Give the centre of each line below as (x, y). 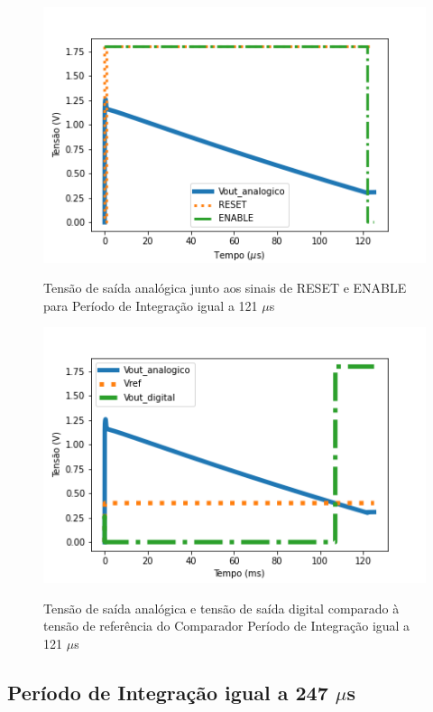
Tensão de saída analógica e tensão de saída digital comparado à (221, 608)
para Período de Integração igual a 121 (151, 305)
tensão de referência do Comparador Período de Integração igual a (227, 626)
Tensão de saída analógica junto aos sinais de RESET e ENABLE (225, 288)
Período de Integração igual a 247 (168, 692)
